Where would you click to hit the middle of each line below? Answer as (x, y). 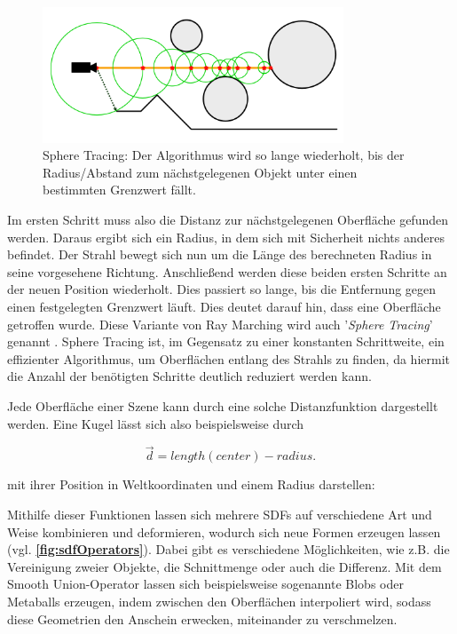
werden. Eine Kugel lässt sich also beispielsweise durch (156, 423)
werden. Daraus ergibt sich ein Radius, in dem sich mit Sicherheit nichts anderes (226, 237)
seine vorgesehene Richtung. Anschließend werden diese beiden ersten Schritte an (227, 271)
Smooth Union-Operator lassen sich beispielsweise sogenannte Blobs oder (205, 584)
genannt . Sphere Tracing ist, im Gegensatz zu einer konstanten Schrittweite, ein (226, 341)
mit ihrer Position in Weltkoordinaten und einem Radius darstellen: (191, 484)
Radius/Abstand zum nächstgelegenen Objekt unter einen (200, 172)
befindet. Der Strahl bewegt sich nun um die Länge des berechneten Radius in (220, 254)
